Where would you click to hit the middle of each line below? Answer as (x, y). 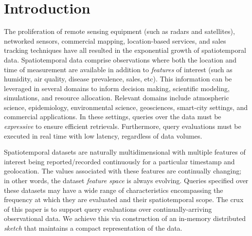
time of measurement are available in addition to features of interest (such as (118, 69)
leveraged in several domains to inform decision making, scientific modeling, (117, 88)
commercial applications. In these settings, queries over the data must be (113, 117)
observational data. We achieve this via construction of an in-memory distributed (125, 218)
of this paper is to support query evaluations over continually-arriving (108, 209)
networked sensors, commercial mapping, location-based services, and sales (115, 40)
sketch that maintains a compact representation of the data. (93, 228)
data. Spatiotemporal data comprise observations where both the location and (120, 59)
